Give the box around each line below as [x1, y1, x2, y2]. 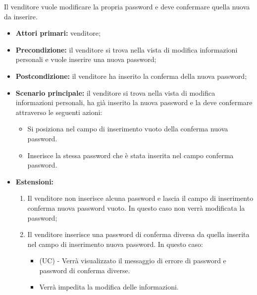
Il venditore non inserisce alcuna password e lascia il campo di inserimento [27, 193, 254, 203]
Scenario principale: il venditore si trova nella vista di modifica [15, 87, 215, 98]
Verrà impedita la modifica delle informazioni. [39, 282, 179, 292]
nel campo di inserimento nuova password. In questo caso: [27, 238, 203, 249]
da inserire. [4, 11, 38, 21]
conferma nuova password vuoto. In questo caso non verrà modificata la [27, 202, 245, 213]
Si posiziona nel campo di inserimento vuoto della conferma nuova [27, 123, 228, 134]
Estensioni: [15, 176, 54, 186]
